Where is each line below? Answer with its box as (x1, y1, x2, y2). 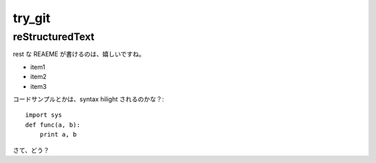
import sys (25, 111, 63, 119)
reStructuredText (13, 31, 95, 43)
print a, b (39, 130, 77, 139)
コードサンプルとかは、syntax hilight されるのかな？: (13, 94, 164, 103)
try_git (13, 10, 51, 26)
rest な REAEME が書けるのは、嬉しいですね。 (13, 50, 146, 58)
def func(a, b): (25, 121, 81, 128)
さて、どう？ (13, 146, 50, 154)
